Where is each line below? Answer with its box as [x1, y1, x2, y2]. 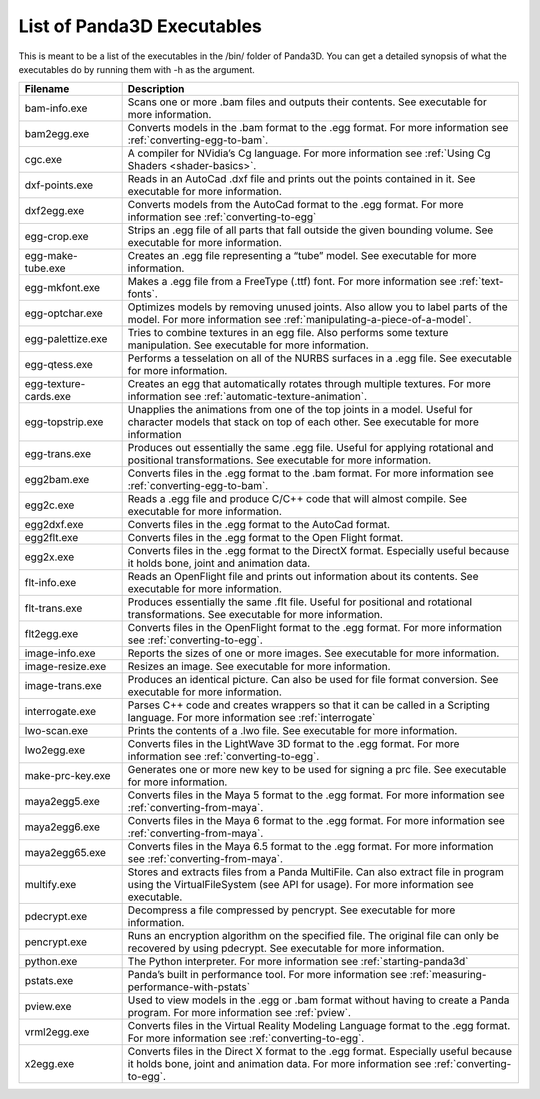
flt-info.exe [24, 576, 77, 590]
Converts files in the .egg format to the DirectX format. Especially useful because [127, 544, 510, 558]
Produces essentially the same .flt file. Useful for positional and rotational [127, 595, 473, 609]
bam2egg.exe [24, 127, 90, 141]
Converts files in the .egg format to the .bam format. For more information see [127, 466, 494, 480]
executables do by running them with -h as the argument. [18, 63, 255, 75]
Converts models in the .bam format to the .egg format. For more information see [127, 121, 509, 135]
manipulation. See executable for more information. [127, 338, 369, 352]
